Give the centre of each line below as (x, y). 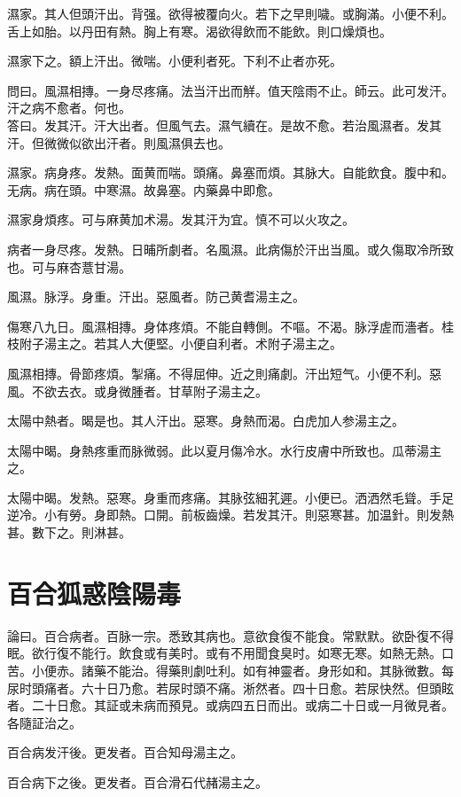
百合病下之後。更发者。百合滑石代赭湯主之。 (137, 781)
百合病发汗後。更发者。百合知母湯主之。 (125, 752)
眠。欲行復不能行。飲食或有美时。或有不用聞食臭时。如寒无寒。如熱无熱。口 (230, 653)
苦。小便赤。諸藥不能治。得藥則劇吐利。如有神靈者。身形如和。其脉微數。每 (230, 670)
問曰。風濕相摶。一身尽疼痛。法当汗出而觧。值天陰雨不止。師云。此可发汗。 (230, 90)
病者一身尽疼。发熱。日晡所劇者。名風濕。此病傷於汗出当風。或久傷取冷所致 (230, 249)
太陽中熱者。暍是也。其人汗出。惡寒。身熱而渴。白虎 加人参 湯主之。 (206, 421)
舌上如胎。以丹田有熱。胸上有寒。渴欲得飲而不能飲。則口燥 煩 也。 (199, 31)
